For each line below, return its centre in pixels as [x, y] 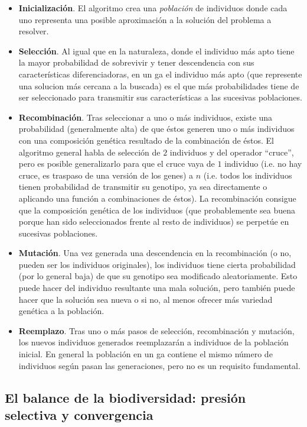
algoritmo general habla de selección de [89, 152]
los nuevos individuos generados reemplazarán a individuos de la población [153, 342]
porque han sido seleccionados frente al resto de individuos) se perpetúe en [154, 221]
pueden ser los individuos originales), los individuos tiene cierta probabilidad [157, 264]
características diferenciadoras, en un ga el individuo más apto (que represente [160, 74]
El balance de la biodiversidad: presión [125, 397]
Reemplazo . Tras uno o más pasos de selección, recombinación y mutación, [156, 330]
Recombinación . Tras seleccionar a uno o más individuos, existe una [146, 117]
